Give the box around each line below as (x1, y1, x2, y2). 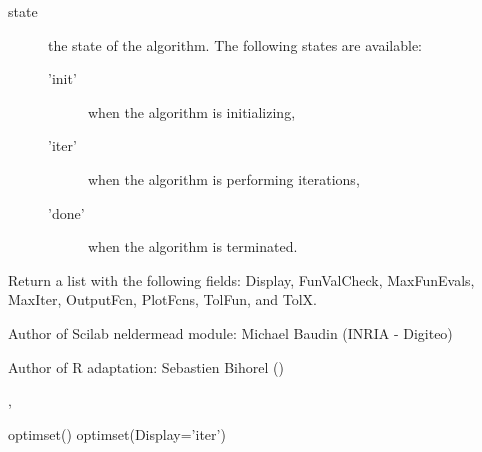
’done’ (48, 202, 85, 223)
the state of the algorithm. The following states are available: (48, 34, 423, 55)
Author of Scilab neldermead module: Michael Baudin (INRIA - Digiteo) (8, 322, 453, 343)
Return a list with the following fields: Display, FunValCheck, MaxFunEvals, (8, 269, 475, 290)
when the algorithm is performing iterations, (88, 168, 360, 189)
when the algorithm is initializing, (88, 101, 296, 122)
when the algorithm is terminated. (88, 236, 298, 257)
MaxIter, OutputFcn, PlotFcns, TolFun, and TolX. (8, 289, 317, 310)
